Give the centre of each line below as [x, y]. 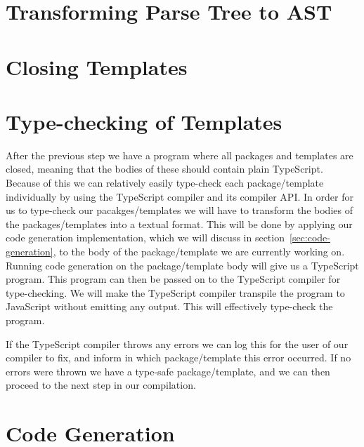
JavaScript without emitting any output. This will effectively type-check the [169, 306]
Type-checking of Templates [144, 121]
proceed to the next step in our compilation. [101, 385]
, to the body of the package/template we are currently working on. [199, 252]
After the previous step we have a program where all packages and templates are [180, 155]
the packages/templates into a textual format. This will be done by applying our [179, 223]
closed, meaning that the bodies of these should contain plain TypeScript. [164, 169]
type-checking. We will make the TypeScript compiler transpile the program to [175, 292]
